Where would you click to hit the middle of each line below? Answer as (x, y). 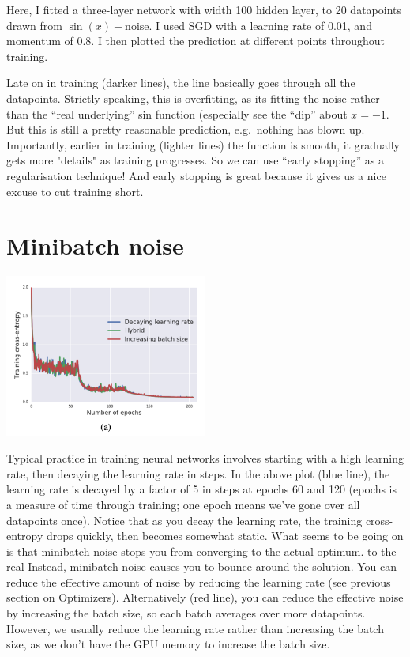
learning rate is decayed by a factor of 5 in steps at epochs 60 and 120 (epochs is (202, 489)
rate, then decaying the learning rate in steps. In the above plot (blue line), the (198, 473)
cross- (379, 520)
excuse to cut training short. (75, 191)
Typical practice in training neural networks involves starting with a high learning (205, 458)
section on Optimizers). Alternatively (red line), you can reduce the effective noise (205, 597)
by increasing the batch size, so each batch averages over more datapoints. (186, 613)
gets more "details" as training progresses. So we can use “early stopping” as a (195, 160)
